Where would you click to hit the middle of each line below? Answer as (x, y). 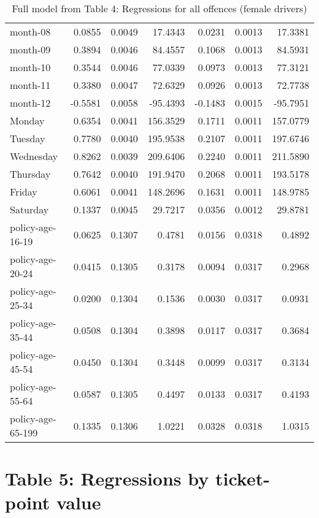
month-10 (30, 67)
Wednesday (34, 156)
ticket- (242, 478)
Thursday (30, 174)
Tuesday (28, 138)
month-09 (30, 49)
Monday (27, 120)
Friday (24, 192)
